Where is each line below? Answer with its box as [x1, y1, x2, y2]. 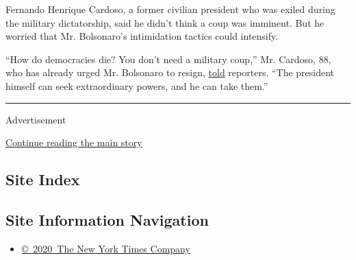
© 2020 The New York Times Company [21, 241, 190, 255]
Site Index [5, 169, 80, 190]
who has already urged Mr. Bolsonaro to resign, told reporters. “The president [5, 65, 335, 80]
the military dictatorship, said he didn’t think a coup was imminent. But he [5, 15, 325, 29]
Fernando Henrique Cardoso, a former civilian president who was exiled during [5, 2, 335, 16]
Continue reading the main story [5, 135, 142, 150]
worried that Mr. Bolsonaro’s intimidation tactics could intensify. [5, 29, 279, 43]
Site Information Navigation [5, 209, 209, 230]
